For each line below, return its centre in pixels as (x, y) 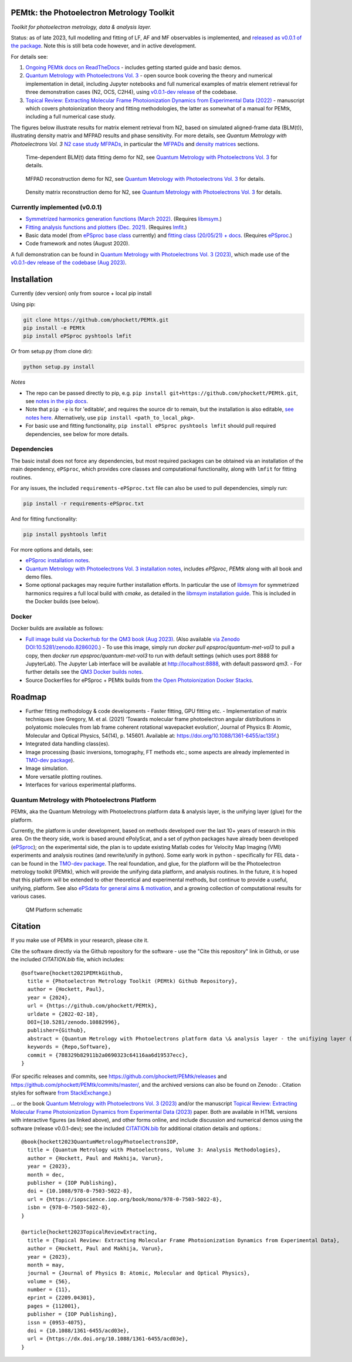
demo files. (39, 577)
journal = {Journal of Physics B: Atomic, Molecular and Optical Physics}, (139, 1273)
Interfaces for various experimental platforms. (81, 785)
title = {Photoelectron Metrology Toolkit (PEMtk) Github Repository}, (133, 981)
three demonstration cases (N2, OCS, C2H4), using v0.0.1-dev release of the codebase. (131, 92)
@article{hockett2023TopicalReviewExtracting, (89, 1232)
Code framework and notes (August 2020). (78, 244)
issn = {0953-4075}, (57, 1322)
